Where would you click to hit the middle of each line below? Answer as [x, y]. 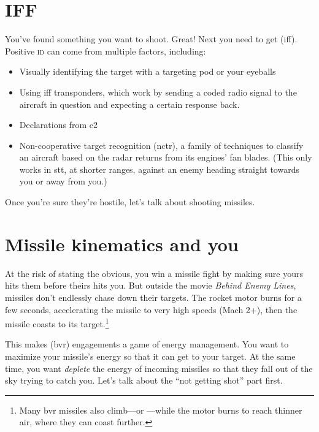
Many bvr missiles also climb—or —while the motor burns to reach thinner [161, 410]
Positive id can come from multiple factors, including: [106, 51]
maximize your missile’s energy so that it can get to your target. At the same [150, 356]
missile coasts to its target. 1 [57, 323]
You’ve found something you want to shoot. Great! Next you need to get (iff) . [151, 39]
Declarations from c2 [58, 125]
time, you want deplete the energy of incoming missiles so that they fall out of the [159, 368]
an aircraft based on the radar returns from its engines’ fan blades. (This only [166, 157]
